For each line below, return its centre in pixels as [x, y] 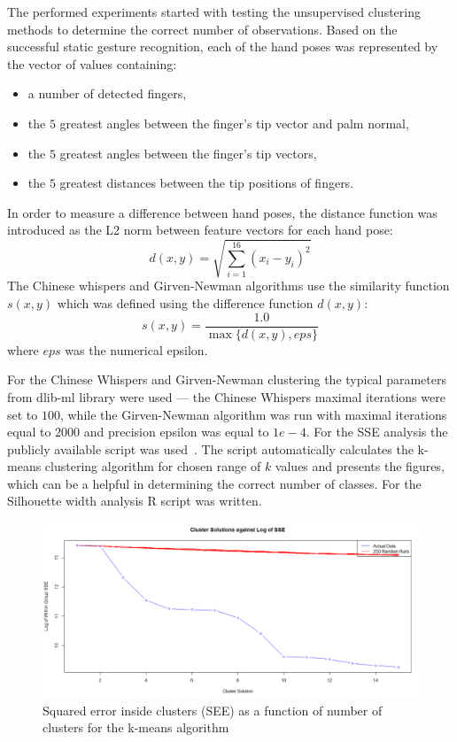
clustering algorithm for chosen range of [153, 466]
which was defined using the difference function [185, 303]
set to [23, 414]
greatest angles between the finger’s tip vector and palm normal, [234, 123]
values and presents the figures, [360, 466]
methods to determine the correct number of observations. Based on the [202, 29]
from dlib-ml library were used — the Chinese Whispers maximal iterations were [226, 396]
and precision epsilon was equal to [176, 432]
